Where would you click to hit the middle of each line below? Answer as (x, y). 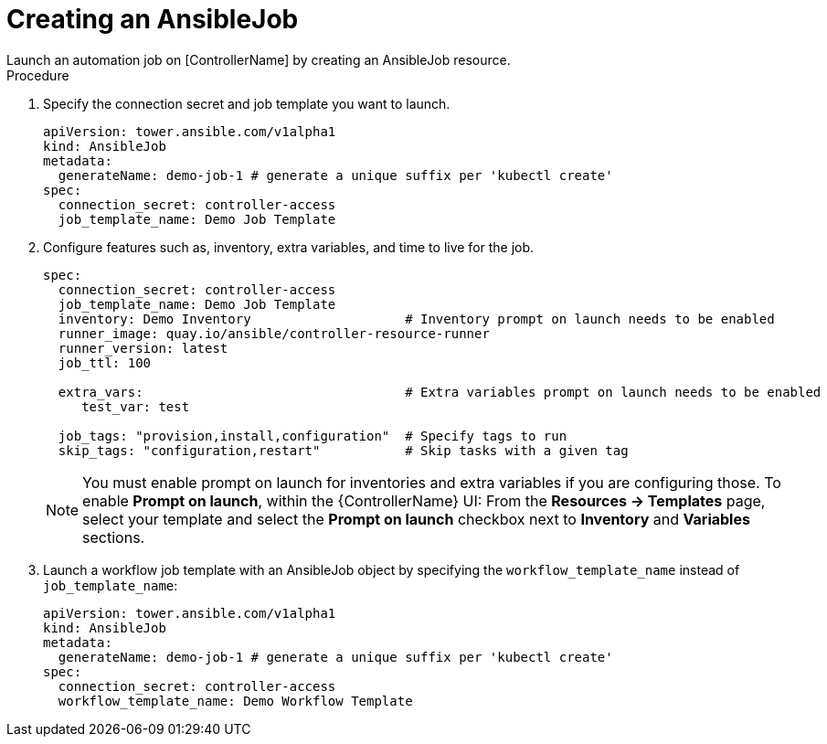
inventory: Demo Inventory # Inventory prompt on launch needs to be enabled (416, 319)
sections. (114, 537)
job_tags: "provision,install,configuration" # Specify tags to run (313, 436)
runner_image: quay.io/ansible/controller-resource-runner (274, 333)
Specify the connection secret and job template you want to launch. (247, 103)
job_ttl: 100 (105, 362)
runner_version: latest (143, 348)
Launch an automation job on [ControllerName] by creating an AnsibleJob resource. (259, 59)
